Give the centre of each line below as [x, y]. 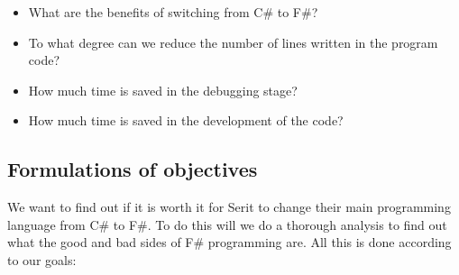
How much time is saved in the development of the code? [186, 120]
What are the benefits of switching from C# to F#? [173, 12]
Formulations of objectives [133, 169]
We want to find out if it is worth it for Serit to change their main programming [229, 207]
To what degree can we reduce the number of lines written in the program [233, 42]
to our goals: [42, 259]
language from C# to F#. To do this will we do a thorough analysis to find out [227, 224]
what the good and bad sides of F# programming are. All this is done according [229, 242]
